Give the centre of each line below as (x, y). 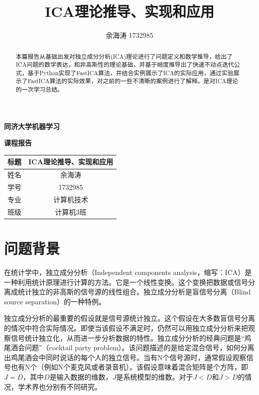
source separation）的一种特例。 (55, 301)
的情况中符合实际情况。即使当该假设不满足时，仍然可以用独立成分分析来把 (126, 328)
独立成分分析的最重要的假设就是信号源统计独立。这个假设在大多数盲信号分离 (129, 318)
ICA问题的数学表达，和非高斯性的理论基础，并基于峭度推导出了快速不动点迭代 (125, 65)
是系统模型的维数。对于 (155, 377)
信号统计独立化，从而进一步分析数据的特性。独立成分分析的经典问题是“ (128, 337)
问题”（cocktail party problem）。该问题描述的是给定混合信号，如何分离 (139, 347)
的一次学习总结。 (39, 89)
